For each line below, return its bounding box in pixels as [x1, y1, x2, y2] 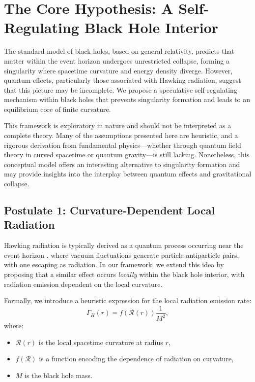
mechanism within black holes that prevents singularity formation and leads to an [4, 94, 251, 104]
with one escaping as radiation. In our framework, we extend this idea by [4, 259, 224, 270]
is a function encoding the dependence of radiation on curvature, [39, 353, 233, 364]
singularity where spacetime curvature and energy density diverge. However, [4, 65, 233, 75]
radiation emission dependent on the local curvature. [4, 278, 163, 289]
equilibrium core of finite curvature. [4, 104, 111, 114]
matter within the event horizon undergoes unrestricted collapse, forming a [4, 55, 229, 66]
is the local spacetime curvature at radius [38, 337, 163, 347]
